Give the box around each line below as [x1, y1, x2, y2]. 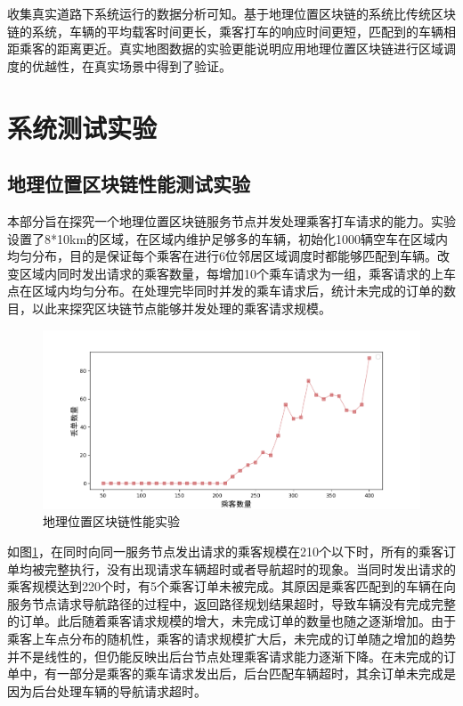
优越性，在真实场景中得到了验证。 [31, 56, 231, 75]
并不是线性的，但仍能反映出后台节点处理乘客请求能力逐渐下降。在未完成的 [7, 646, 443, 665]
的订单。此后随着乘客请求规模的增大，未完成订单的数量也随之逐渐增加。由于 [7, 612, 456, 630]
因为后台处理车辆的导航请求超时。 [7, 681, 207, 700]
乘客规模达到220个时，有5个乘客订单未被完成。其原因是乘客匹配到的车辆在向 [7, 577, 456, 596]
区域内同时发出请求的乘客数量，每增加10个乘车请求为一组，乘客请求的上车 [19, 264, 456, 282]
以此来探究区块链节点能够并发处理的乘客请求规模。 [31, 298, 331, 317]
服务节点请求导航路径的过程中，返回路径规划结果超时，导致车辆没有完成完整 [7, 594, 456, 613]
